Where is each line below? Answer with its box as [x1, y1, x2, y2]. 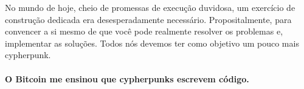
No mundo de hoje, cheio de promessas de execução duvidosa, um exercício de [5, 1, 295, 13]
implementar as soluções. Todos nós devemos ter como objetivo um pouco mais [5, 36, 299, 49]
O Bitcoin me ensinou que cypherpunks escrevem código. [5, 72, 249, 85]
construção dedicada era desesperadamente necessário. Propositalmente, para [5, 13, 292, 25]
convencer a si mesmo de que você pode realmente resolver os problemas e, [5, 25, 283, 38]
